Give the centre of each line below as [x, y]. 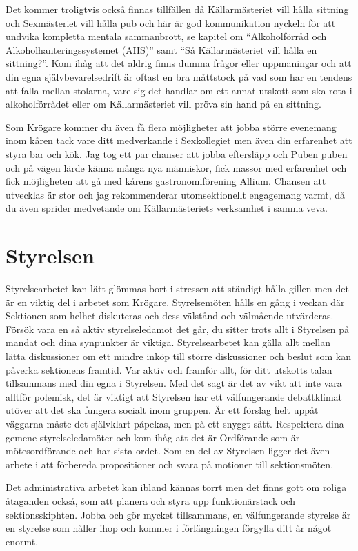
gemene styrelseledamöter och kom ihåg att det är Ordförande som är [153, 437]
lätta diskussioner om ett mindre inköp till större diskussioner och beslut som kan [179, 356]
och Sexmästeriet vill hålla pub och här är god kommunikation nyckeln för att [171, 22]
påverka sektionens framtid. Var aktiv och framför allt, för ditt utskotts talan [169, 369]
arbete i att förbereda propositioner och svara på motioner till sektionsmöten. [170, 464]
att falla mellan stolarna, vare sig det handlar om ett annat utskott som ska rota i [179, 90]
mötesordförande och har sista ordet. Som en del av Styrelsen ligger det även [168, 451]
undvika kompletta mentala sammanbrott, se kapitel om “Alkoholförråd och [166, 36]
